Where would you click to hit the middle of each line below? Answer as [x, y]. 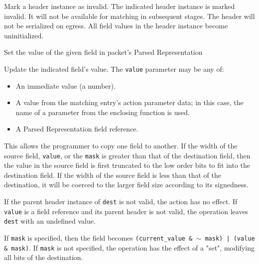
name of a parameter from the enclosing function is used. [103, 112]
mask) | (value [230, 239]
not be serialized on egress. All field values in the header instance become [116, 26]
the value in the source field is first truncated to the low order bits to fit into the [127, 165]
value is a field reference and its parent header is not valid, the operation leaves [126, 211]
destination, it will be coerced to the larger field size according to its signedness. [126, 185]
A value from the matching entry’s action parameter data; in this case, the [129, 102]
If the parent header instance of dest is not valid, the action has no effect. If [121, 201]
